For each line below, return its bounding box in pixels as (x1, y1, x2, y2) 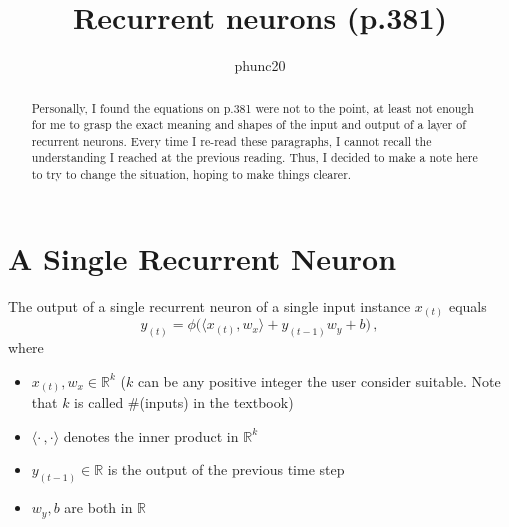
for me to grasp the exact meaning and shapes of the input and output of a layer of (31, 116, 466, 133)
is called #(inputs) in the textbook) (74, 392, 294, 413)
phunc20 (234, 55, 286, 76)
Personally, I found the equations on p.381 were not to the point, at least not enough (31, 99, 474, 116)
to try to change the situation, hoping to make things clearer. (31, 166, 352, 183)
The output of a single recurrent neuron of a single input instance (8, 295, 411, 316)
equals (448, 295, 487, 316)
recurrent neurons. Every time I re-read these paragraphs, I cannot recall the (31, 132, 432, 149)
